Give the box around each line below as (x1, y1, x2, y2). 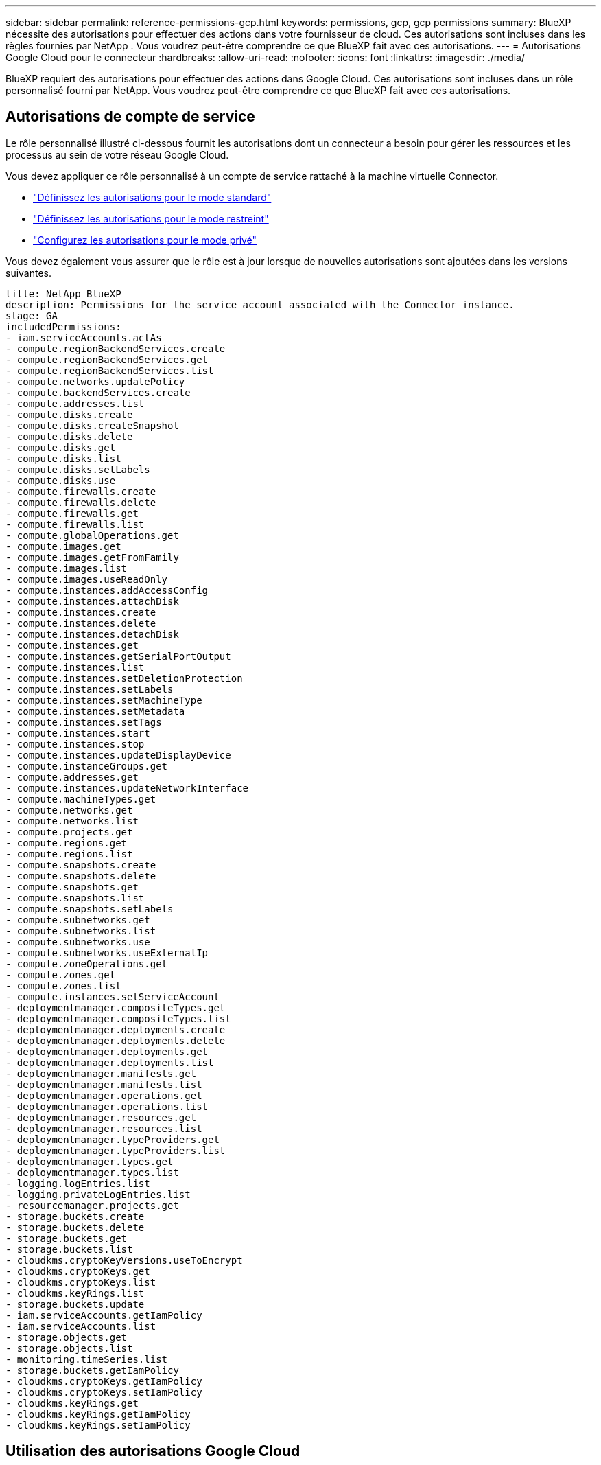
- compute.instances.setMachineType (5, 694, 202, 706)
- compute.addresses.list (5, 397, 145, 409)
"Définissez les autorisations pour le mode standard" (33, 191, 272, 203)
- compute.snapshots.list (5, 892, 145, 903)
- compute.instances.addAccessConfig (5, 584, 209, 596)
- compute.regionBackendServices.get (5, 354, 209, 365)
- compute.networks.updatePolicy (5, 376, 185, 387)
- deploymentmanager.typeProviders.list (5, 1144, 226, 1156)
